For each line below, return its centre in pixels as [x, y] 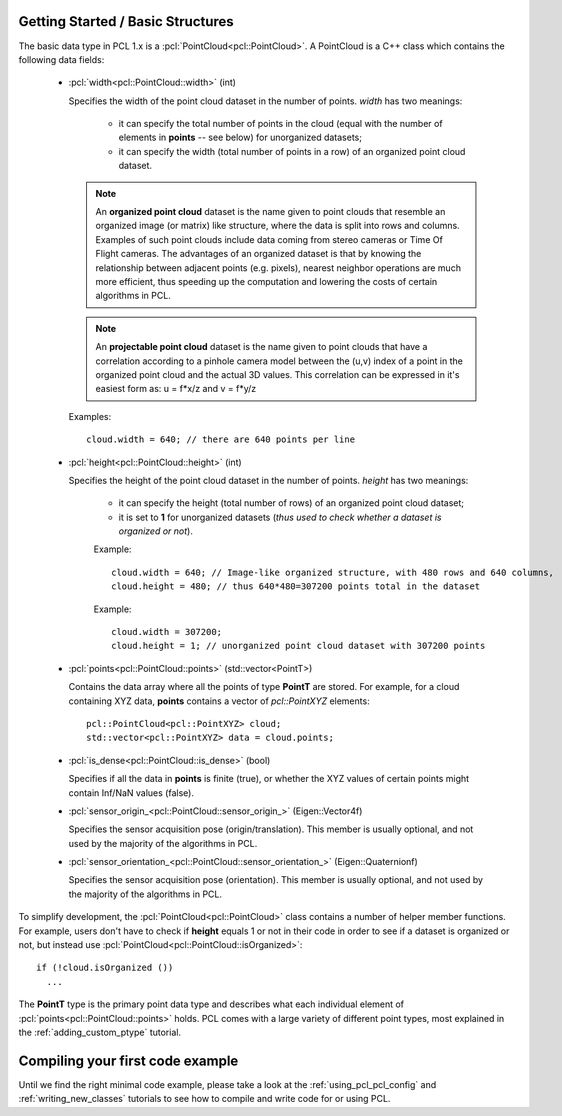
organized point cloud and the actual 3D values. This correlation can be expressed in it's [277, 374]
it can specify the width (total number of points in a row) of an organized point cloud [292, 151]
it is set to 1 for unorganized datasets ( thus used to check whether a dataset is [280, 517]
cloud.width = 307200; [167, 632]
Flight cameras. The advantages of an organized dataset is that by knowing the [258, 254]
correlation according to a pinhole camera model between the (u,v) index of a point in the [279, 361]
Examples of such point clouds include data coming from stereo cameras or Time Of [269, 239]
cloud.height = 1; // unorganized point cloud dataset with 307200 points [298, 646]
